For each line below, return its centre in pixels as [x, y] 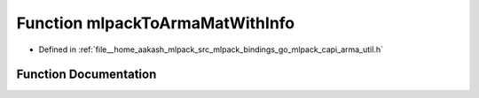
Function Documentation [86, 75]
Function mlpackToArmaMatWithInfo [156, 23]
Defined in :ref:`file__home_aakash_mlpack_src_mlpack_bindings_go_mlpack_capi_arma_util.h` [211, 49]
